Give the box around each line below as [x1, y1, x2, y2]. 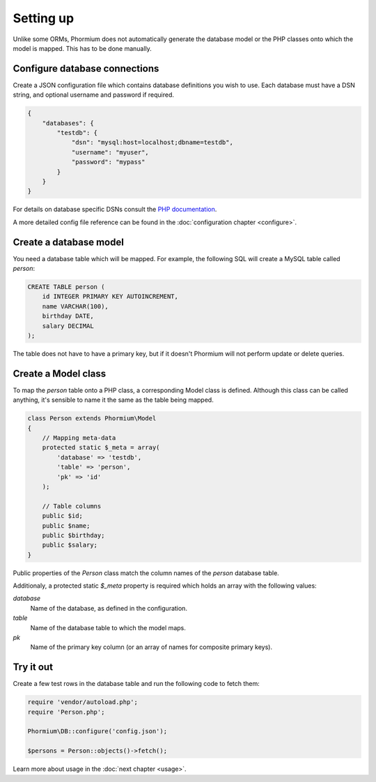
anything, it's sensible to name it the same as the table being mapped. [13, 396, 214, 404]
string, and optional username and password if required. [13, 91, 174, 99]
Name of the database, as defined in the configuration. [30, 604, 188, 612]
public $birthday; [42, 531, 105, 539]
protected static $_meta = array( [42, 444, 160, 452]
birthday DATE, [42, 312, 94, 320]
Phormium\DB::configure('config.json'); [27, 728, 167, 735]
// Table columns [42, 502, 102, 510]
